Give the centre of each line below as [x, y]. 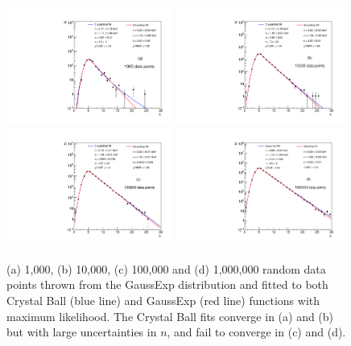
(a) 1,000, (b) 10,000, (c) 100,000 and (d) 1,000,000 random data [166, 268]
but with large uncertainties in [82, 332]
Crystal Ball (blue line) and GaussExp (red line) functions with [163, 300]
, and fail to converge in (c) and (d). [256, 332]
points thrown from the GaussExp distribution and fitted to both [167, 284]
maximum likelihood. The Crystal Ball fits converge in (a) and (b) [170, 316]
